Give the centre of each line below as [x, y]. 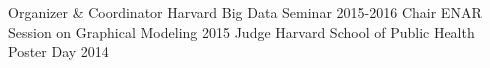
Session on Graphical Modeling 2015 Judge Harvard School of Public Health [241, 31]
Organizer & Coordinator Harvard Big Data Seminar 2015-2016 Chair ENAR [245, 12]
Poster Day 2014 [58, 51]
